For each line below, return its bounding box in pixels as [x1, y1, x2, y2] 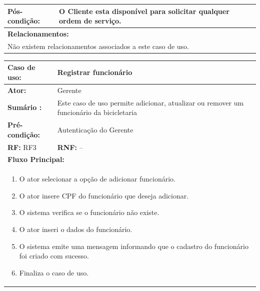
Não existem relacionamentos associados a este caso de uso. [7, 40, 189, 51]
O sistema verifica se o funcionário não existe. [19, 207, 159, 217]
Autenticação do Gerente [57, 124, 133, 134]
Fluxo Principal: [7, 154, 64, 164]
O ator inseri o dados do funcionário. [19, 224, 132, 234]
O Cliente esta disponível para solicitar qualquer [59, 5, 229, 16]
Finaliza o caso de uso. [19, 267, 89, 277]
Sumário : [7, 102, 42, 112]
